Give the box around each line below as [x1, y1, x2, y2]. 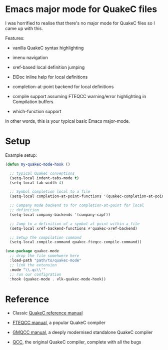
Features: [5, 35, 25, 41]
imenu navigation [12, 54, 48, 61]
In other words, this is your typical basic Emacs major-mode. [5, 118, 130, 124]
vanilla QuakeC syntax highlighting [12, 45, 84, 51]
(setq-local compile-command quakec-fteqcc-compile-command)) [9, 239, 142, 245]
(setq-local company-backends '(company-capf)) [9, 212, 111, 217]
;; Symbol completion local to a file [9, 189, 91, 194]
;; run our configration [9, 272, 61, 277]
